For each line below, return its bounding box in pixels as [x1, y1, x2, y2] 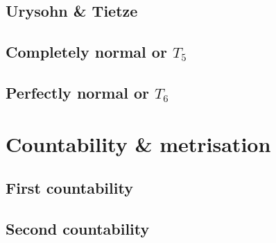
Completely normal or [6, 41, 167, 62]
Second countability [6, 217, 150, 239]
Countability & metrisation [6, 129, 271, 158]
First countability [6, 177, 133, 199]
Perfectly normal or [6, 81, 149, 103]
